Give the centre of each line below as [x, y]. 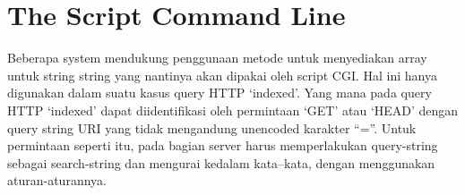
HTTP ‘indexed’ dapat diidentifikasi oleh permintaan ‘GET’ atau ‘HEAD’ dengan [233, 110]
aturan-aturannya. [57, 180]
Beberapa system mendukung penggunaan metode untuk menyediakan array [217, 58]
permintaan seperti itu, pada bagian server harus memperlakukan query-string [223, 145]
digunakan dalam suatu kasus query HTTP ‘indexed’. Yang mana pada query [220, 93]
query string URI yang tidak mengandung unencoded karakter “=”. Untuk [212, 127]
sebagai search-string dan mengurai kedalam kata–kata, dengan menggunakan [221, 162]
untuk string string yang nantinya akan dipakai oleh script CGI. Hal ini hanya [223, 75]
